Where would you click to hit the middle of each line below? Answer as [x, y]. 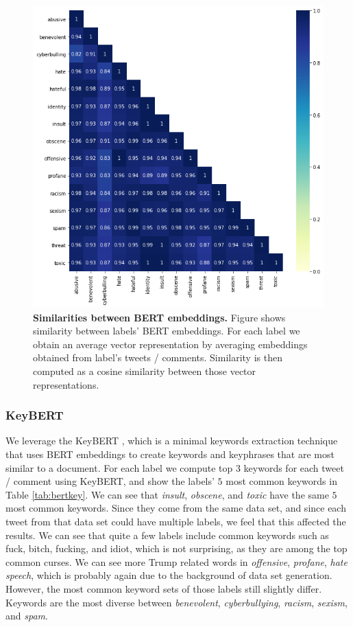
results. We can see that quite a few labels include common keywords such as [167, 535]
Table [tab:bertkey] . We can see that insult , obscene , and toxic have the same [167, 494]
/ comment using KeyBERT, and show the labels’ [110, 481]
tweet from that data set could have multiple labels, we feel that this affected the [176, 521]
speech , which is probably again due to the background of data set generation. [169, 575]
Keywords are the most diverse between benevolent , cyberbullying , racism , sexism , [176, 602]
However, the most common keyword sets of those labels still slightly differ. [164, 588]
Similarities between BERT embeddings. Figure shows [159, 317]
